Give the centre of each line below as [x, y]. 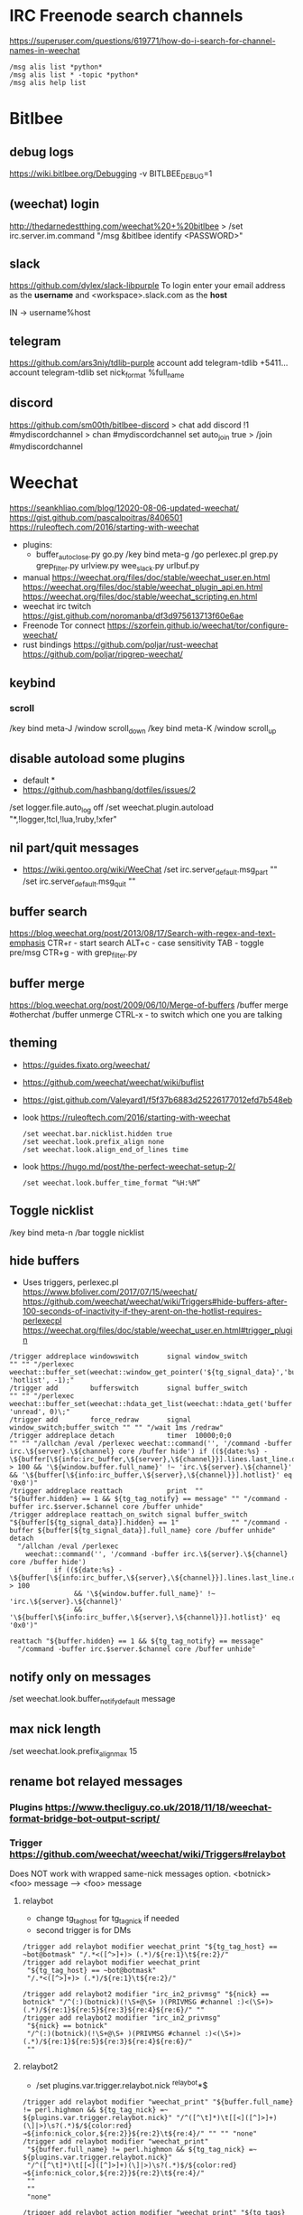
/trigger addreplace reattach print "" [106, 1491]
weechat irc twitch [57, 606]
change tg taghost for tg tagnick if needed [108, 1919]
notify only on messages [80, 1677]
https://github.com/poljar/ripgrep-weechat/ [102, 654]
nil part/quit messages [74, 847]
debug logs [41, 151]
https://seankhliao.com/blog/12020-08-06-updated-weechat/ [124, 508]
